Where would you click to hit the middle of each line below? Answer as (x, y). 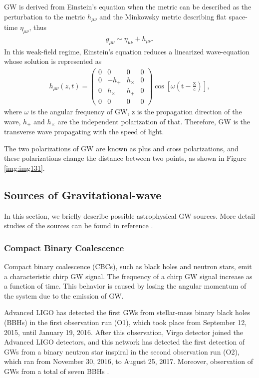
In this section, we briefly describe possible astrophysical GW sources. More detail (130, 215)
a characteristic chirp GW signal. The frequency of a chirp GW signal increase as (128, 276)
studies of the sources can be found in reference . (79, 225)
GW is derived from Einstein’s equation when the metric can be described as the (128, 6)
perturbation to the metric (45, 16)
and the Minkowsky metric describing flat (163, 16)
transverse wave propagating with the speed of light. (84, 132)
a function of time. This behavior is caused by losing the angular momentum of (125, 286)
